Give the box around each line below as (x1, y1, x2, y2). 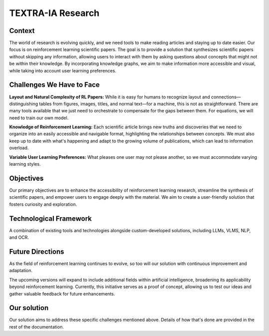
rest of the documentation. (9, 324, 64, 330)
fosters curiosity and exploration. (9, 201, 77, 207)
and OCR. (9, 235, 29, 241)
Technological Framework (9, 214, 92, 223)
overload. (9, 145, 29, 151)
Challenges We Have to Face (9, 80, 100, 89)
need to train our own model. (9, 115, 69, 121)
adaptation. (9, 268, 33, 274)
